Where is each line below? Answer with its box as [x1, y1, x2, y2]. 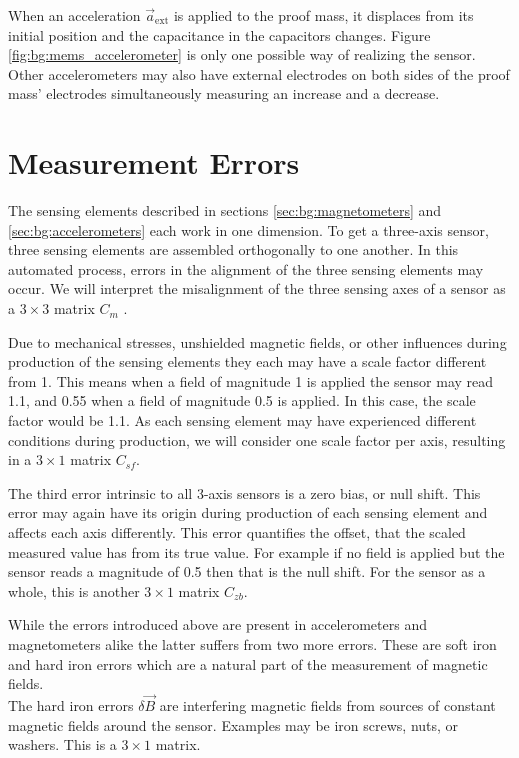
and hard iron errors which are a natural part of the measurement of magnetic [8, 653, 488, 674]
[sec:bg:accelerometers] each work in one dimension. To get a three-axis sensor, [8, 219, 489, 240]
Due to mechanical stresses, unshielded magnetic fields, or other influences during [8, 331, 507, 352]
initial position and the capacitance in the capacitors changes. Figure [8, 24, 431, 45]
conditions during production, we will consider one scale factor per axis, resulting [8, 429, 506, 450]
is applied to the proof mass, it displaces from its [173, 5, 474, 25]
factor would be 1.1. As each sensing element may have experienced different [8, 410, 477, 431]
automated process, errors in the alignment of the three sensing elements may [8, 258, 484, 279]
